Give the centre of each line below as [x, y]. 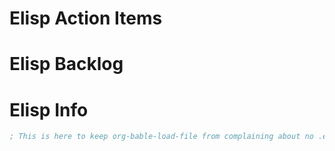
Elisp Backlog [66, 64]
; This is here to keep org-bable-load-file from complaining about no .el [170, 137]
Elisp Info [49, 109]
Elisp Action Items [86, 18]
